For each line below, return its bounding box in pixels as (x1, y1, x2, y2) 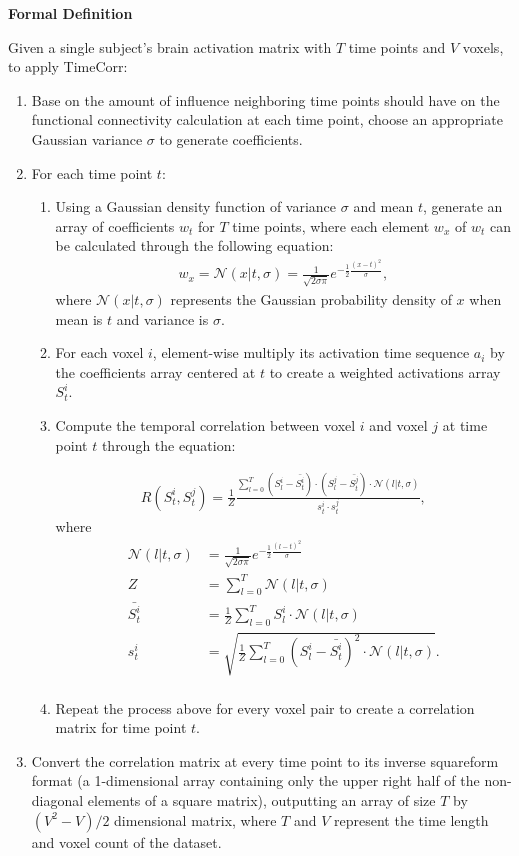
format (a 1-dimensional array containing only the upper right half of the (31, 770, 480, 791)
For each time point (31, 162, 153, 183)
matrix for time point (55, 717, 187, 738)
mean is (55, 308, 103, 329)
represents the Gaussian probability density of (170, 289, 452, 310)
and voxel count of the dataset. (31, 831, 222, 852)
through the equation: (101, 434, 236, 455)
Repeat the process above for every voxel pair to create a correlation (55, 697, 475, 718)
